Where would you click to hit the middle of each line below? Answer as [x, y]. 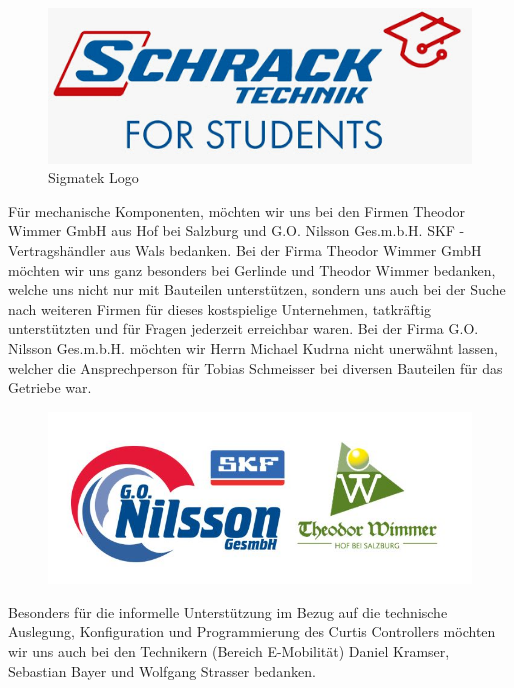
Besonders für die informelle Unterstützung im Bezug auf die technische [228, 611]
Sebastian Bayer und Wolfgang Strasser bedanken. [162, 670]
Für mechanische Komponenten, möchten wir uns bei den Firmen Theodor [236, 210]
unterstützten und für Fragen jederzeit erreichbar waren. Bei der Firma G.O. [243, 328]
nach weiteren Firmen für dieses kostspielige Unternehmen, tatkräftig [220, 308]
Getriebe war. [50, 387]
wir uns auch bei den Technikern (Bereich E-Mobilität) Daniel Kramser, [229, 650]
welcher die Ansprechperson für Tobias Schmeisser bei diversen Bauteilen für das [255, 367]
